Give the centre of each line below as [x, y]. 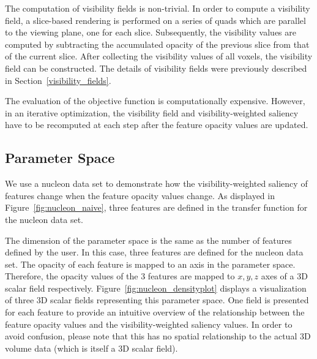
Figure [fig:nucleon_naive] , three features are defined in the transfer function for [156, 207]
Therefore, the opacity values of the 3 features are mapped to [120, 276]
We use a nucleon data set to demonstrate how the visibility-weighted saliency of [156, 183]
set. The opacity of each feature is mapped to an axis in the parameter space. [150, 264]
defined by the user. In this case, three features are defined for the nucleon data [154, 252]
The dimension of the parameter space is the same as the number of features [148, 240]
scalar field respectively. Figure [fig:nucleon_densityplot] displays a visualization [156, 288]
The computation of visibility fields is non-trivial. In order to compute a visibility [158, 8]
